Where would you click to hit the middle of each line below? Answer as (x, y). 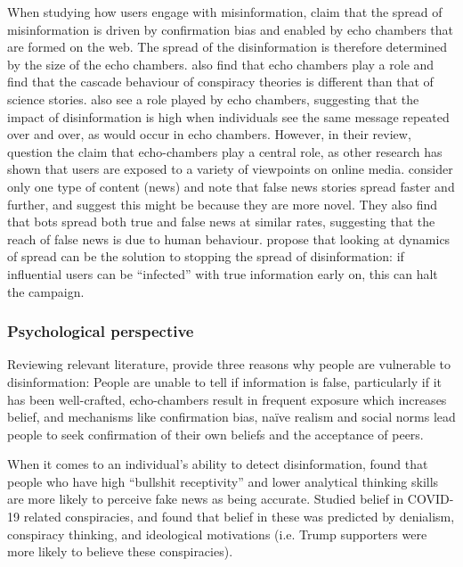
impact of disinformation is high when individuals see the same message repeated (228, 116)
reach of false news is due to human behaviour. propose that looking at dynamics (229, 238)
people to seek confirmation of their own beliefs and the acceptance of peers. (215, 434)
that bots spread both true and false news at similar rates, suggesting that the (221, 222)
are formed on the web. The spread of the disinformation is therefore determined (227, 47)
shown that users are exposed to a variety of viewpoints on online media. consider (230, 169)
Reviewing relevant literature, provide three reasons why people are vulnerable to (229, 364)
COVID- (431, 499)
